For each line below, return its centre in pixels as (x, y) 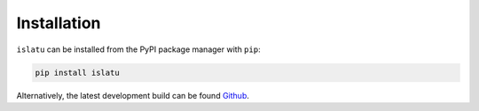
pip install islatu (77, 72)
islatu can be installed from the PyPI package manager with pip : (138, 49)
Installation (59, 23)
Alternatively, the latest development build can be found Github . (133, 95)
